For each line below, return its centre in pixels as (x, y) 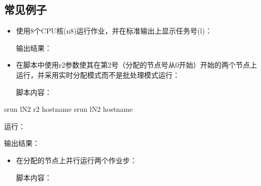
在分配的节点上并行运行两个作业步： (76, 160)
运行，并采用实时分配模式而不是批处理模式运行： (98, 74)
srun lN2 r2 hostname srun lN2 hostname (69, 109)
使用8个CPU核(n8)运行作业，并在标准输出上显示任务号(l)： (114, 31)
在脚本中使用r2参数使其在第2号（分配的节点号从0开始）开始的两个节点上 (137, 65)
